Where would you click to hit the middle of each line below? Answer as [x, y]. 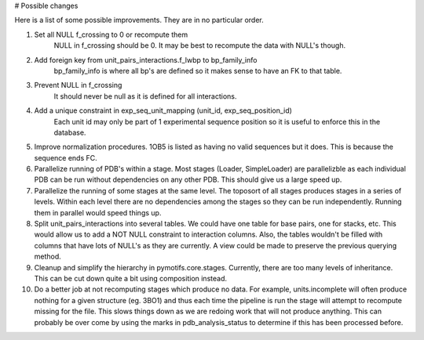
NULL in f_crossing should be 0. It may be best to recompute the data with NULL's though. [199, 45]
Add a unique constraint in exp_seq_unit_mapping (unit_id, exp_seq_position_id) [163, 110]
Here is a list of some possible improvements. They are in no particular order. [139, 20]
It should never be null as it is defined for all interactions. [145, 96]
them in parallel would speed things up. [98, 212]
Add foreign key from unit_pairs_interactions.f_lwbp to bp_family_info [146, 60]
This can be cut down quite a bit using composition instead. [131, 278]
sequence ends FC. [66, 157]
